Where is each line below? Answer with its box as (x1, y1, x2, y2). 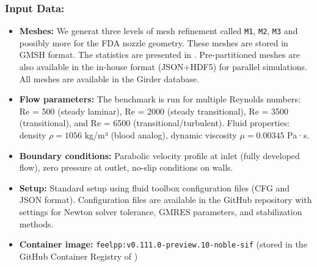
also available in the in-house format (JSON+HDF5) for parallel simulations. (19, 60, 308, 73)
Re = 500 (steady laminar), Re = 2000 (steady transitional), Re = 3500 (19, 104, 289, 117)
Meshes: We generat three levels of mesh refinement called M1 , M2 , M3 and (19, 24, 298, 37)
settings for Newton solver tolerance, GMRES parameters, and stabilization (19, 205, 302, 218)
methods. (19, 217, 54, 230)
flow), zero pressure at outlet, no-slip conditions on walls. (19, 161, 233, 174)
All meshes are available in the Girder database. (19, 72, 199, 85)
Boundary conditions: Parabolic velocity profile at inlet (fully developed (19, 149, 300, 162)
